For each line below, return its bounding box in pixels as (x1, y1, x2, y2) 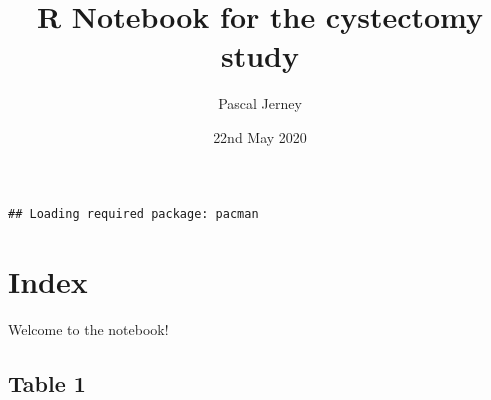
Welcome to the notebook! (8, 319, 169, 340)
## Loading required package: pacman (8, 206, 259, 221)
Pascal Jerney (218, 93, 302, 114)
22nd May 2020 (213, 126, 307, 147)
